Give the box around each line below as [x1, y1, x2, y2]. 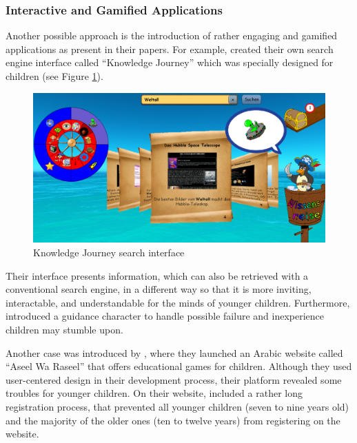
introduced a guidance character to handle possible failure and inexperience [6, 309, 324, 323]
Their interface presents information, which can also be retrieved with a [6, 268, 309, 282]
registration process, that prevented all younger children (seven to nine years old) [6, 399, 349, 413]
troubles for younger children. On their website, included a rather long [6, 386, 303, 400]
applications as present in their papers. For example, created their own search [6, 41, 334, 56]
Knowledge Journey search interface [33, 245, 185, 259]
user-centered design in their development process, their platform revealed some [6, 372, 342, 387]
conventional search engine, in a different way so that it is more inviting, [6, 282, 312, 296]
